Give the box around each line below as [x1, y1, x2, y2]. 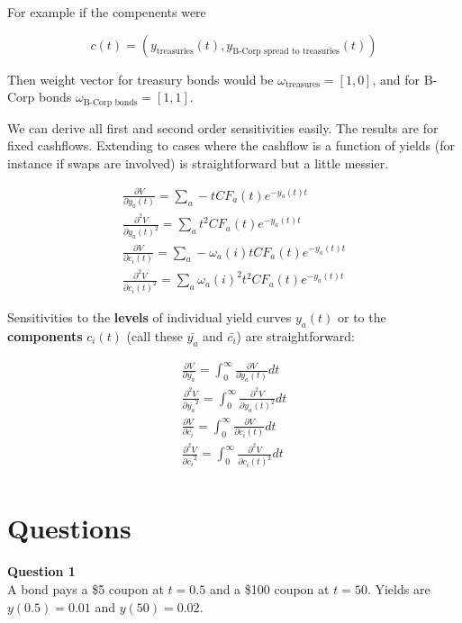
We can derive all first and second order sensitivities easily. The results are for [7, 118, 439, 137]
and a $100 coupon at [209, 579, 330, 598]
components [7, 326, 83, 345]
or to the [338, 308, 386, 327]
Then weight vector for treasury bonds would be [7, 69, 274, 88]
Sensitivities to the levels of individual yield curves [7, 308, 292, 327]
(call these [126, 326, 183, 345]
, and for [372, 69, 421, 88]
